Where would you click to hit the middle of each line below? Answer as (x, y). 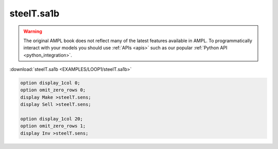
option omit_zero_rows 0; (53, 90)
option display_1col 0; (50, 83)
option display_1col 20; (52, 119)
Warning (33, 31)
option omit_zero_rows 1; (53, 126)
